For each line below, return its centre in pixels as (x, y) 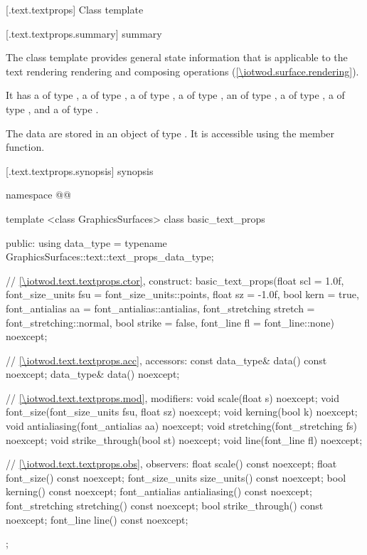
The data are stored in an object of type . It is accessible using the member (170, 133)
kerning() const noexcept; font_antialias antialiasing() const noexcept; (159, 491)
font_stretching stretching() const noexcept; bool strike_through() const (165, 506)
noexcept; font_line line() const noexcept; (97, 519)
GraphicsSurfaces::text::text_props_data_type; (110, 257)
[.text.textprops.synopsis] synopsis (80, 170)
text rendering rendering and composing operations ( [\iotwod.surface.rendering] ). (182, 71)
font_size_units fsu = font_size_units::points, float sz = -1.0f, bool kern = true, (182, 294)
